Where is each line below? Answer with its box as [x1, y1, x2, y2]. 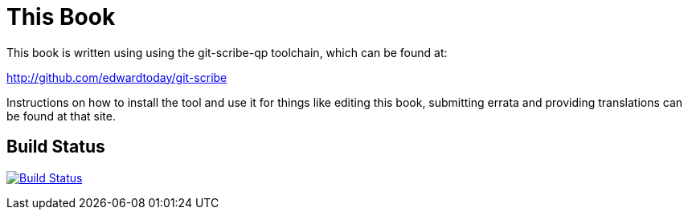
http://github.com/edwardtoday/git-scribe [6, 70, 227, 84]
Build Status [6, 137, 105, 157]
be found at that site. [6, 108, 116, 123]
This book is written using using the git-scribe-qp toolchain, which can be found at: [6, 45, 448, 59]
